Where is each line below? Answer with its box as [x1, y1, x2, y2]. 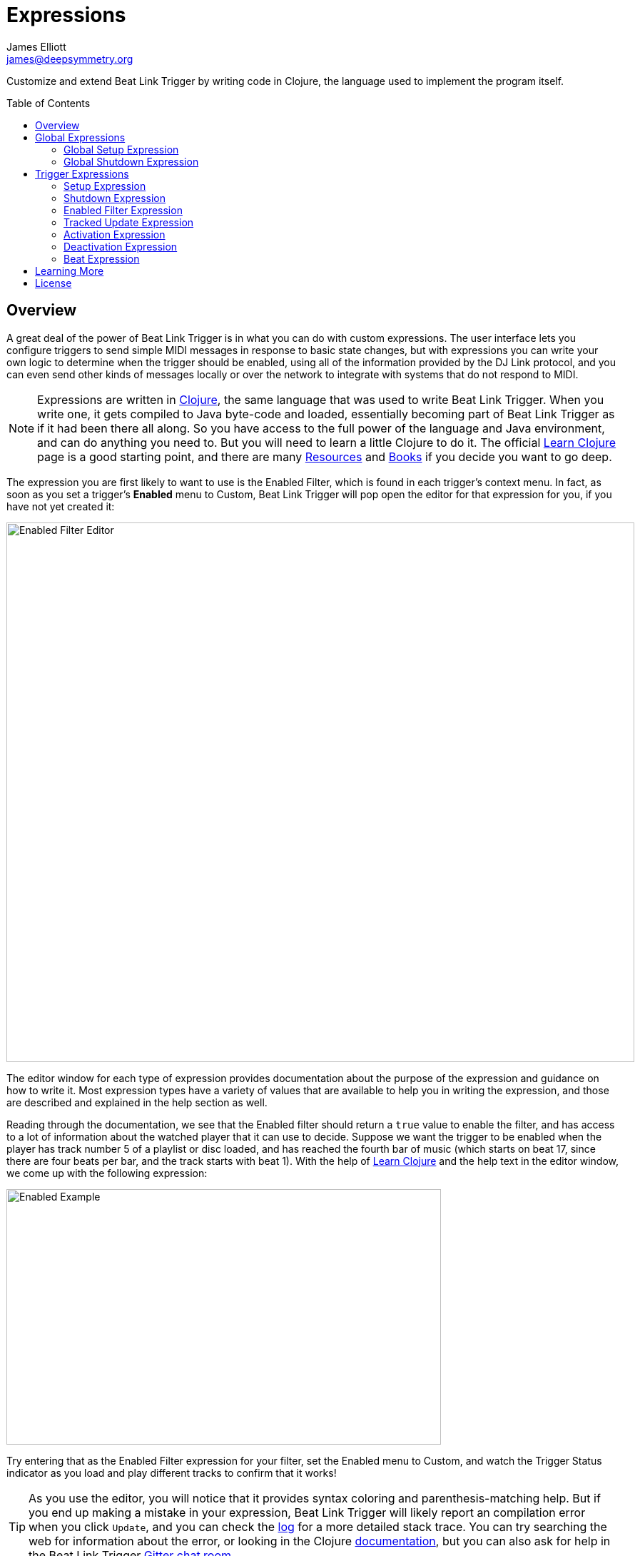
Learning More [35, 264, 104, 277]
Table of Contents [6, 96, 91, 109]
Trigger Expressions [35, 167, 129, 180]
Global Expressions [35, 131, 126, 143]
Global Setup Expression [64, 143, 179, 156]
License [35, 276, 72, 289]
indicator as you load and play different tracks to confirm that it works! [6, 1466, 337, 1479]
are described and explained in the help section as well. [6, 1096, 268, 1108]
